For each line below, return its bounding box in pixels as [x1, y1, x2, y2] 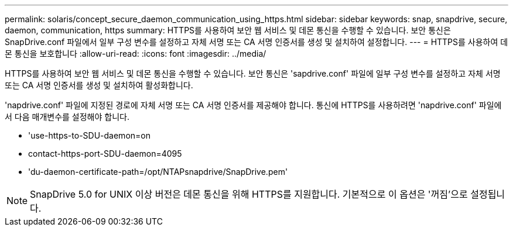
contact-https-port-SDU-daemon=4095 [28, 149, 182, 158]
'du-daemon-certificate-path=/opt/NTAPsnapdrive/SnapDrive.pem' [28, 167, 288, 177]
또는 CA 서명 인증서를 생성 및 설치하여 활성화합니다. [5, 80, 193, 90]
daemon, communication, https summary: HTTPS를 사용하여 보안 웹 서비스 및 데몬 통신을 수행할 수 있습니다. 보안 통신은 [5, 25, 451, 35]
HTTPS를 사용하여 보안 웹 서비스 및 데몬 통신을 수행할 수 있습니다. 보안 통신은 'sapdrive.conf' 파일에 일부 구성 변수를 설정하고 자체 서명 [5, 68, 501, 78]
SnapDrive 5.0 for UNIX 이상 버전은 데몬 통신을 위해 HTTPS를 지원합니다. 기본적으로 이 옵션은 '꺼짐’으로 [30, 188, 468, 200]
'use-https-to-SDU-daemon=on [28, 130, 151, 140]
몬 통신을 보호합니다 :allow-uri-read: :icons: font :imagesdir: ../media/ [5, 49, 266, 58]
